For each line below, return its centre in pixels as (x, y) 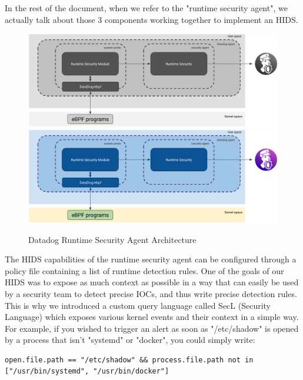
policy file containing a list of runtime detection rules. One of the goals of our (144, 270)
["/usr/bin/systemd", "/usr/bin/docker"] (87, 371)
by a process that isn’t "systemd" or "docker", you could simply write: (130, 340)
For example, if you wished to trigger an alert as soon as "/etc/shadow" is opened (152, 328)
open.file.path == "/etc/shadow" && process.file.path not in (129, 360)
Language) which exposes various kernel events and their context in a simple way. (152, 317)
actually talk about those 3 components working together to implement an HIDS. (151, 19)
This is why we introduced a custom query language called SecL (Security (138, 305)
